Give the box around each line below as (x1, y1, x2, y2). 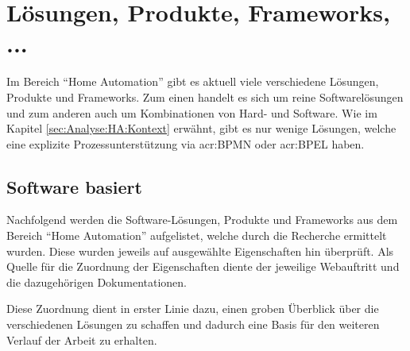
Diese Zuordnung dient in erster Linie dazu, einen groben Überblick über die (6, 300, 379, 317)
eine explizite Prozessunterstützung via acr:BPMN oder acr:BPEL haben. (6, 135, 365, 152)
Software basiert (6, 174, 142, 199)
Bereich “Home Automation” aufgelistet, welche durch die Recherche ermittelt (6, 227, 387, 244)
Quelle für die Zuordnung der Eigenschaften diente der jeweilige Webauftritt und (6, 258, 400, 275)
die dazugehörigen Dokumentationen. (6, 273, 187, 290)
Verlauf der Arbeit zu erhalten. (6, 331, 157, 348)
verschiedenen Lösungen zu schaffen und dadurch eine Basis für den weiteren (6, 316, 380, 333)
